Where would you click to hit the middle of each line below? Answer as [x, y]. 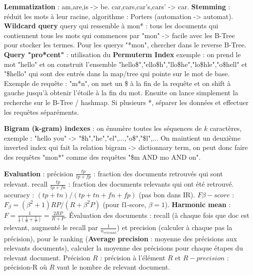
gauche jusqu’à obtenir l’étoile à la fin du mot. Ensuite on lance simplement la [121, 93]
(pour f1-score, [125, 204]
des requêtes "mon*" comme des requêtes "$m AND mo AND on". [102, 157]
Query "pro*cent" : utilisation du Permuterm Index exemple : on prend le [122, 54]
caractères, [226, 128]
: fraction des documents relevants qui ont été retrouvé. [151, 184]
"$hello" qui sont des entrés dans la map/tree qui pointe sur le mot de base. [117, 74]
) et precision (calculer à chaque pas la [175, 227]
